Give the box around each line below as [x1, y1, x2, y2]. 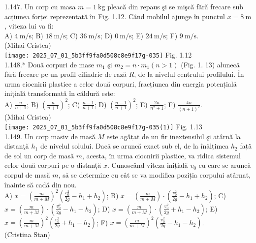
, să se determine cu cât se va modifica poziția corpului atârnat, [58, 170, 251, 180]
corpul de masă [4, 170, 50, 180]
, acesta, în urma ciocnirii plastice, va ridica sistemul [82, 150, 241, 160]
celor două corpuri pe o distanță [4, 160, 101, 170]
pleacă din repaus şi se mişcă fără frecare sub [107, 1, 244, 11]
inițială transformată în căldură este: [4, 88, 115, 98]
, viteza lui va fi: [4, 21, 54, 31]
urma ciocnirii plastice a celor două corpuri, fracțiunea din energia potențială [4, 78, 237, 89]
